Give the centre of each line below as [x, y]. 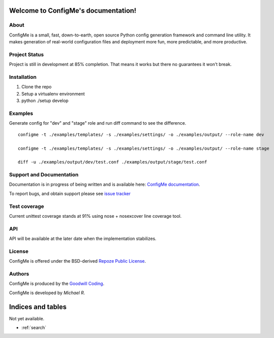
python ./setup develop [45, 101]
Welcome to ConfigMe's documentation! [73, 11]
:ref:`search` [34, 328]
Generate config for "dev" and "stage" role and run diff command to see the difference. [98, 123]
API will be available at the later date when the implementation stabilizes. [83, 238]
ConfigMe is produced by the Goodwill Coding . [57, 284]
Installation [23, 77]
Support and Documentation [44, 175]
